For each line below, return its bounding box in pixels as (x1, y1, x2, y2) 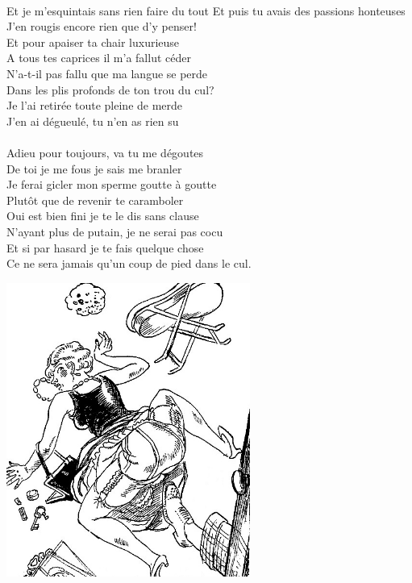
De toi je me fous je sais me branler (6, 160, 182, 177)
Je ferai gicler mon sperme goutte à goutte (6, 176, 217, 193)
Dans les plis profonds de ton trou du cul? (6, 81, 214, 98)
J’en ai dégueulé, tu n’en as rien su (6, 112, 179, 129)
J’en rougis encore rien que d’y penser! (6, 18, 197, 35)
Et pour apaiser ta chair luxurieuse (6, 33, 180, 50)
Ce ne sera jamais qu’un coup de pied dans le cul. (6, 255, 252, 272)
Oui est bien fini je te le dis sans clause (6, 207, 199, 224)
